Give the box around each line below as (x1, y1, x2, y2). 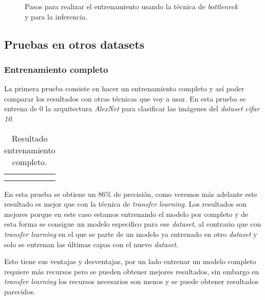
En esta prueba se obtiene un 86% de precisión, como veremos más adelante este (4, 188, 257, 199)
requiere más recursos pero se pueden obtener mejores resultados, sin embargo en (4, 266, 259, 276)
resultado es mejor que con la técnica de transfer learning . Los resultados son (4, 198, 247, 209)
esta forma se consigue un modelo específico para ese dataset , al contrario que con (4, 218, 261, 229)
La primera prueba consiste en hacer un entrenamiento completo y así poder (4, 83, 244, 94)
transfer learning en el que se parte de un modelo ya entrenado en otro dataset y (4, 228, 257, 239)
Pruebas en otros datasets (4, 36, 145, 52)
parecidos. (4, 286, 35, 296)
